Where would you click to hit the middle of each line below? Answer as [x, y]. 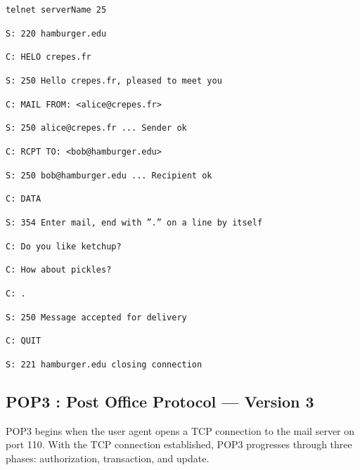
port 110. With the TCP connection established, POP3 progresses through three [179, 444]
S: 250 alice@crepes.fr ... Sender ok [96, 128]
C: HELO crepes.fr [49, 57]
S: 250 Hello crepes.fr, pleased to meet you [114, 80]
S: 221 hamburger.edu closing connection [104, 364]
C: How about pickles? [59, 270]
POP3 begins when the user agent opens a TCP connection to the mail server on [180, 430]
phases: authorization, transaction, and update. [108, 458]
